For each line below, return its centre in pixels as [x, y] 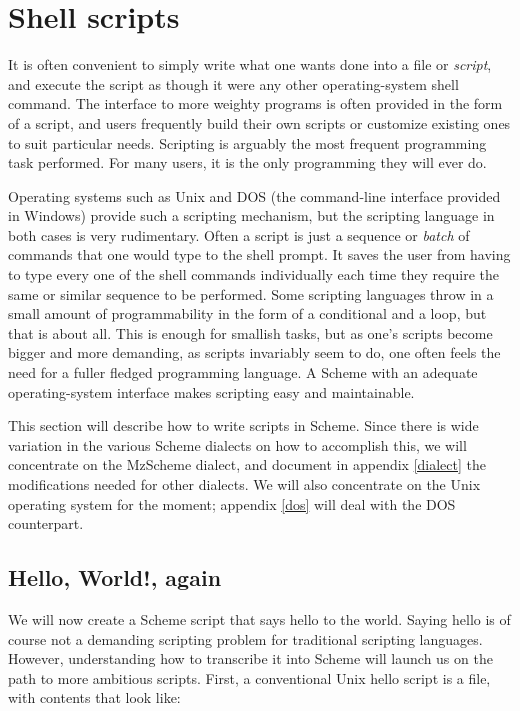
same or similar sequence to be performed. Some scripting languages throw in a [251, 293]
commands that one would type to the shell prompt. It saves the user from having [259, 254]
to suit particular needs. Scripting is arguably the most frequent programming [247, 142]
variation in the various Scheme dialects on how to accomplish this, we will [237, 444]
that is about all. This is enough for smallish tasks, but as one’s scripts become [250, 332]
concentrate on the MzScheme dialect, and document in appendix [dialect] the [247, 464]
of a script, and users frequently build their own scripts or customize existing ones [259, 122]
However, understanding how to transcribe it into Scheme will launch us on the [250, 658]
